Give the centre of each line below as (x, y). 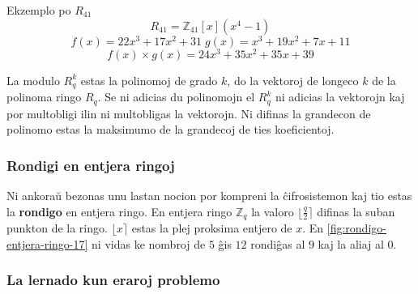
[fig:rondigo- (356, 228)
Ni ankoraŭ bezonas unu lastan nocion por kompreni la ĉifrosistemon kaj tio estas (209, 196)
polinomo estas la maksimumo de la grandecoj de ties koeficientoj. (171, 129)
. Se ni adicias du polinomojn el (176, 97)
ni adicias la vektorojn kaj (340, 97)
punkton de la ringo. (57, 228)
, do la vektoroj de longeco (293, 80)
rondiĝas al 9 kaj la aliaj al (317, 243)
